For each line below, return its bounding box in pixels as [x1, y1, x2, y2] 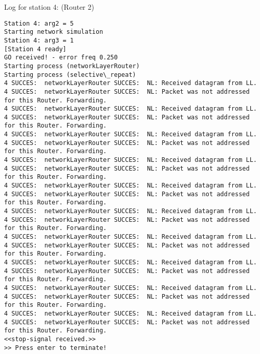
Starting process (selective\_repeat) [4, 71, 136, 78]
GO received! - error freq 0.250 [4, 54, 118, 61]
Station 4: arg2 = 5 [4, 19, 74, 27]
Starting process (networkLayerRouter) [4, 62, 140, 70]
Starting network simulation [4, 28, 103, 36]
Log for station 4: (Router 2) [4, 2, 94, 12]
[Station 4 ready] [4, 45, 67, 53]
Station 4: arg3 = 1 [4, 36, 74, 44]
